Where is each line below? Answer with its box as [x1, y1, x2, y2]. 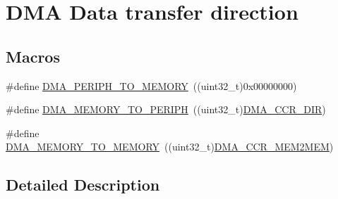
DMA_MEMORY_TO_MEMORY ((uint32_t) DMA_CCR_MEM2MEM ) [6, 139, 334, 154]
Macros [6, 45, 60, 67]
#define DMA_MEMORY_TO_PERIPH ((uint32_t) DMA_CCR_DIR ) [6, 102, 326, 117]
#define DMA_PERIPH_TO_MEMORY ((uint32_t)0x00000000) [6, 78, 297, 93]
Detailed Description [6, 174, 160, 195]
